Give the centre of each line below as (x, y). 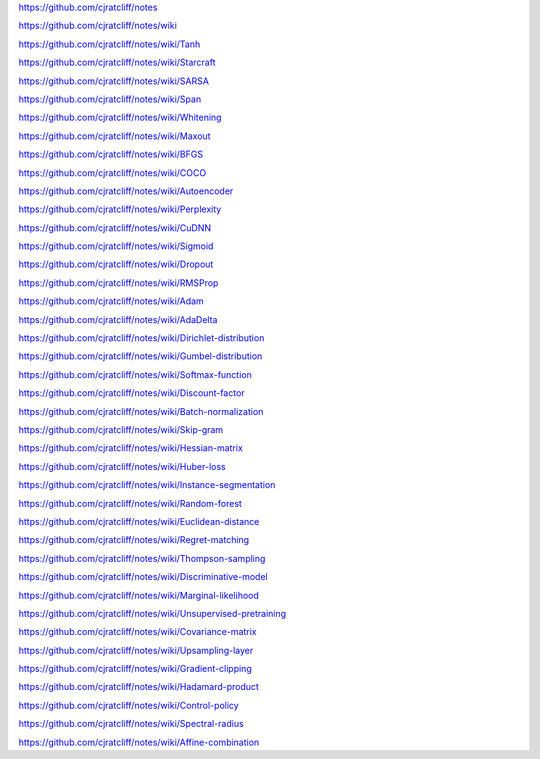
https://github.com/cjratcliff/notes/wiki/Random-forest (130, 503)
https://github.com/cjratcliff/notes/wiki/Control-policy (128, 705)
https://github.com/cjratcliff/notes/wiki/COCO (112, 172)
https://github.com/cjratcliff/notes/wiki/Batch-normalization (141, 411)
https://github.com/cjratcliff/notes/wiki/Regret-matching (134, 540)
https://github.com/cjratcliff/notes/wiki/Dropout (116, 264)
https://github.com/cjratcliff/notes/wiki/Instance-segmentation (147, 485)
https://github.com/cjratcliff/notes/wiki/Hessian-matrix (131, 448)
